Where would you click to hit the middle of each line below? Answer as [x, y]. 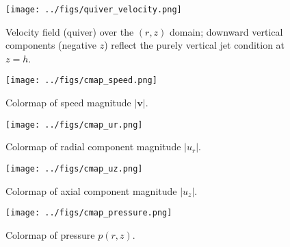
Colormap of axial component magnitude [91, 190]
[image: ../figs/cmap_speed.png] [81, 81]
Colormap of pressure [50, 234]
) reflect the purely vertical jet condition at [195, 45]
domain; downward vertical [226, 31]
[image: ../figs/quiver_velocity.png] [94, 10]
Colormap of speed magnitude [68, 103]
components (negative [51, 45]
